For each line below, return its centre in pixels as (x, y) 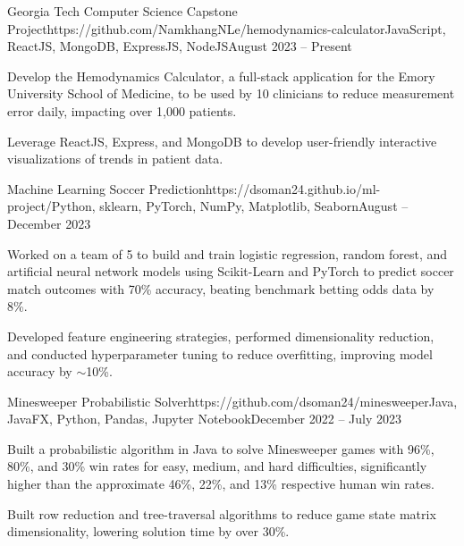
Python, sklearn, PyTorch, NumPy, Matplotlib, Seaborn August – (230, 206)
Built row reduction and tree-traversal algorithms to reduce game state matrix (222, 513)
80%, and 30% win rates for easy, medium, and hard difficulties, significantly (217, 466)
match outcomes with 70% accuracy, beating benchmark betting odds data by (221, 288)
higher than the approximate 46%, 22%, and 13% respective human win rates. (221, 484)
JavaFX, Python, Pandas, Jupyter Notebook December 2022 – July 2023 (204, 419)
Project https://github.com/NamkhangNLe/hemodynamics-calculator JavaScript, (227, 28)
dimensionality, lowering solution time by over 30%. (148, 531)
